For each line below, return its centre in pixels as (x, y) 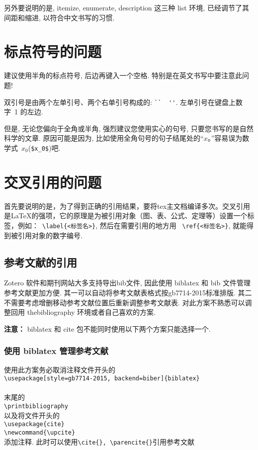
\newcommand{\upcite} (40, 432)
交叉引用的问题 (53, 182)
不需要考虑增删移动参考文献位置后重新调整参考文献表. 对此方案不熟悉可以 (125, 302)
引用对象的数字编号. (50, 235)
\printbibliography (36, 406)
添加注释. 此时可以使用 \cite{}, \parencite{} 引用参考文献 (99, 441)
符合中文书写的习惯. (82, 17)
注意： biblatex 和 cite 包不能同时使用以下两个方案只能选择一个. (107, 328)
